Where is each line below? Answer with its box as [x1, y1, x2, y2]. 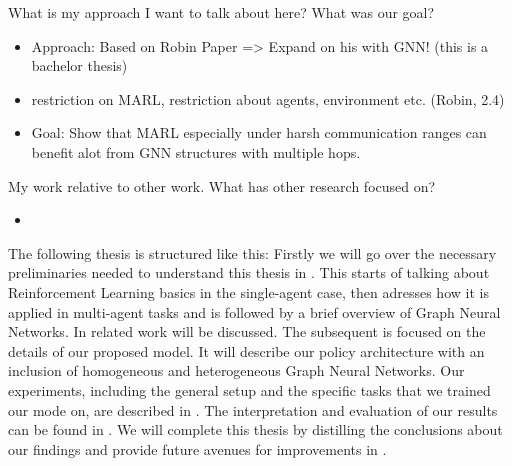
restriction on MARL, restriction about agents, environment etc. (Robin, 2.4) [31, 88, 505, 109]
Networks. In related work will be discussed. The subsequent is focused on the [8, 321, 486, 342]
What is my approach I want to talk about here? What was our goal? [8, 2, 435, 22]
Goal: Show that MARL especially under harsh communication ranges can [31, 122, 487, 143]
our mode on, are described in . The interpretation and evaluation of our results [8, 399, 498, 420]
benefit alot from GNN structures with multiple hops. [31, 141, 361, 162]
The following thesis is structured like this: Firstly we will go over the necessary [8, 242, 497, 263]
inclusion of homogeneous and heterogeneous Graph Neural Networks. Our [8, 360, 465, 381]
